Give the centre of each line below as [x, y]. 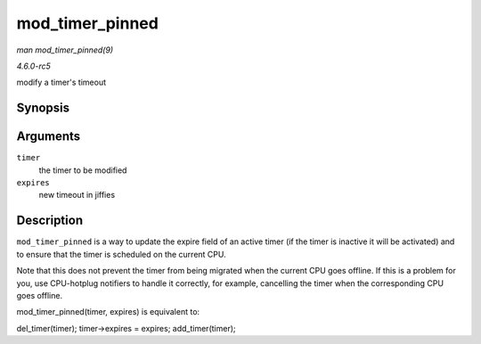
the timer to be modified [83, 170]
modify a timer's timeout [61, 82]
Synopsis [43, 108]
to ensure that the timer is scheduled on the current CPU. [121, 254]
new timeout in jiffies [77, 195]
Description [50, 221]
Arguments [49, 137]
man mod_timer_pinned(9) [65, 50]
